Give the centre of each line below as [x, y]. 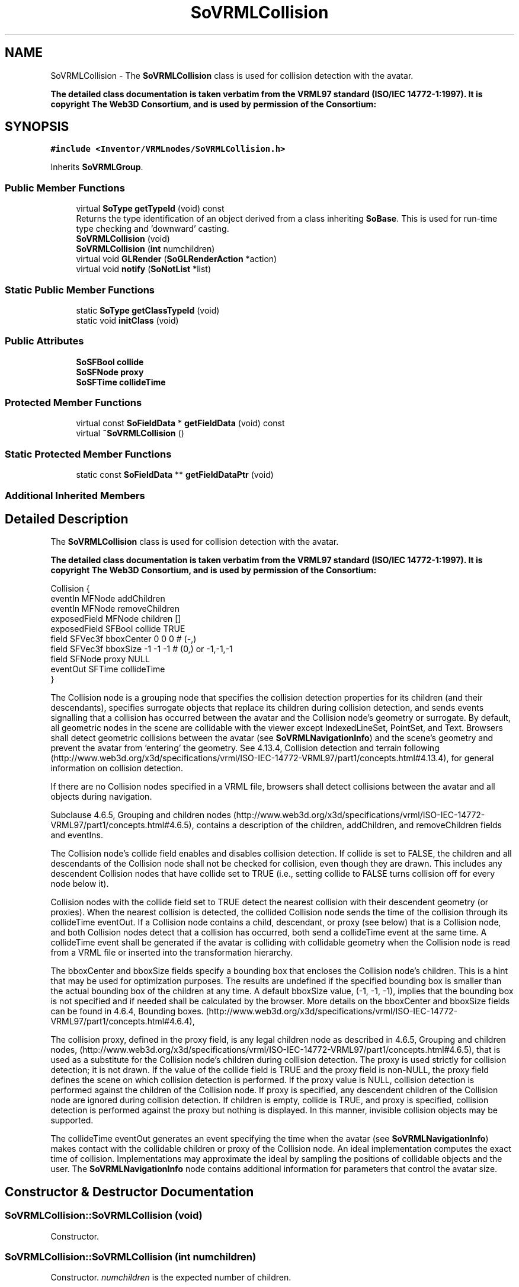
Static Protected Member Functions [88, 454]
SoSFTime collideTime [121, 382]
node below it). [80, 884]
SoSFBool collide [110, 362]
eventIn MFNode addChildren [108, 599]
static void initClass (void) [127, 320]
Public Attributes [44, 341]
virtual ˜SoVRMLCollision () [130, 433]
